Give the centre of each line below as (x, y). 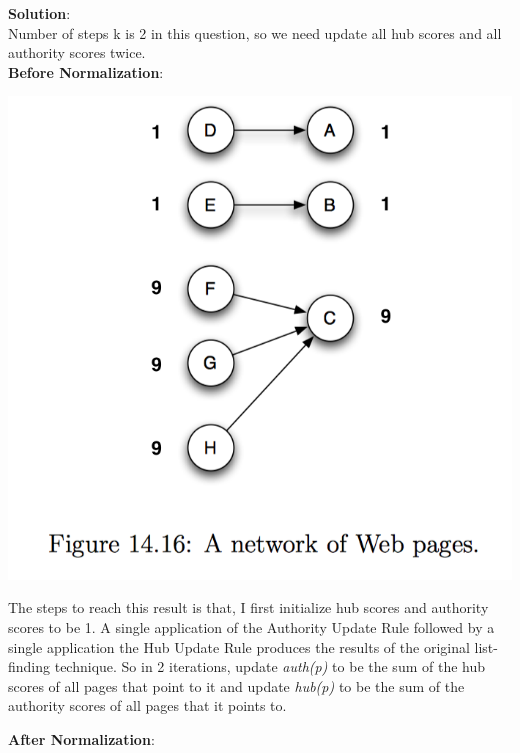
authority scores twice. (77, 52)
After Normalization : (81, 739)
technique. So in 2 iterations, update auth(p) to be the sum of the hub (270, 666)
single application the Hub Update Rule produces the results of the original (239, 646)
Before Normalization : (86, 71)
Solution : (39, 13)
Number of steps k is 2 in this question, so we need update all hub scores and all (255, 32)
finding (29, 666)
